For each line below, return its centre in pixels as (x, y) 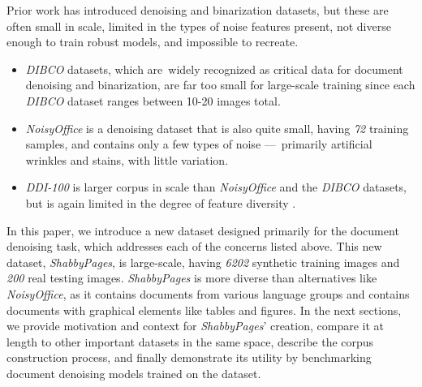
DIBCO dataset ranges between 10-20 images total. (153, 100)
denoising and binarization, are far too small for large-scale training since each (220, 85)
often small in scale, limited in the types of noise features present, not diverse (199, 26)
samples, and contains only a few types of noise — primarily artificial (199, 144)
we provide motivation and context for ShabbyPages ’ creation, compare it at (195, 326)
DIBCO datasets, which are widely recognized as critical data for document (214, 69)
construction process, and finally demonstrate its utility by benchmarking (189, 357)
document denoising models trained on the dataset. (134, 373)
